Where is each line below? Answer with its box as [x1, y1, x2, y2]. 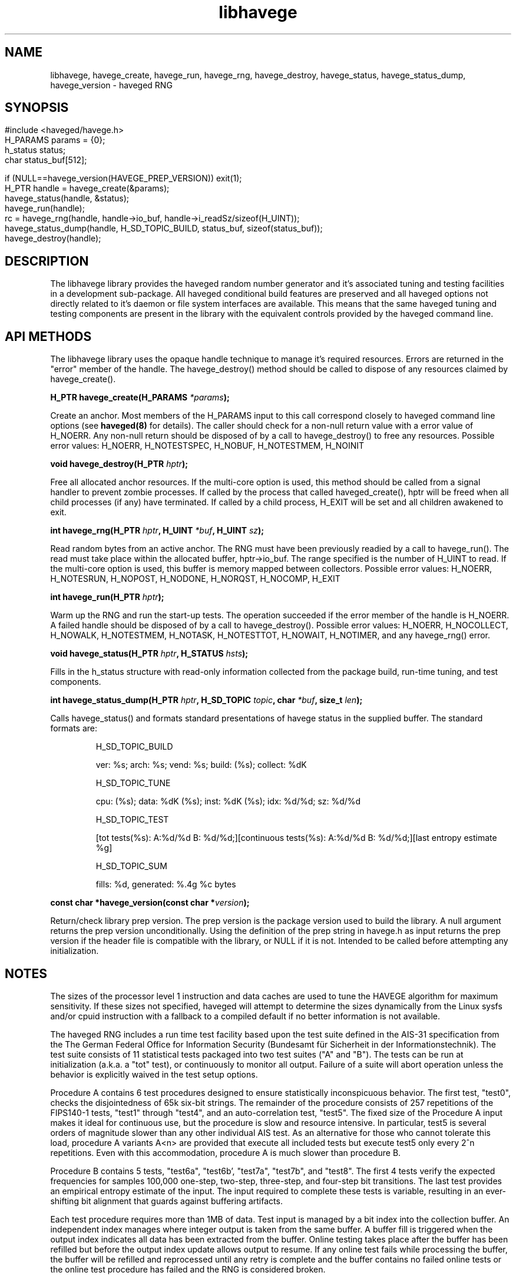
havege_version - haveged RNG [50, 79, 173, 90]
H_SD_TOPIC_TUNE [95, 778, 171, 788]
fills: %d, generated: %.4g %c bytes [95, 879, 236, 890]
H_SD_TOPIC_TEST [95, 814, 169, 825]
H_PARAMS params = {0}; [5, 135, 105, 145]
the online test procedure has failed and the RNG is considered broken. [50, 1264, 326, 1274]
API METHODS [5, 329, 92, 344]
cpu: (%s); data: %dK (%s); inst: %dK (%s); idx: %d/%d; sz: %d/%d [95, 796, 361, 807]
